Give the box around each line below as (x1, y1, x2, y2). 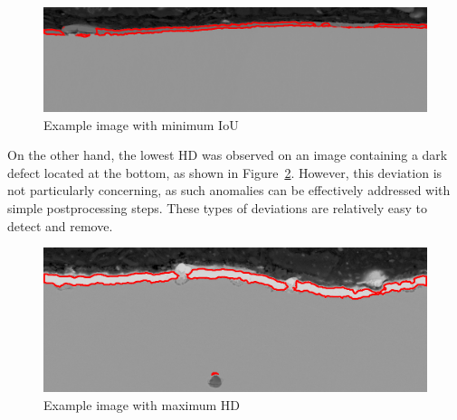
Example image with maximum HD (43, 395, 240, 414)
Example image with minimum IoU (43, 115, 239, 134)
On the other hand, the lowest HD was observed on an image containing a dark (7, 145, 448, 164)
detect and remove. (7, 216, 113, 235)
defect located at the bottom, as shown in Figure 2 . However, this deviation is (7, 163, 443, 182)
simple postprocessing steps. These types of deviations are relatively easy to (7, 198, 428, 217)
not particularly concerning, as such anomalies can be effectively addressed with (7, 181, 451, 200)
